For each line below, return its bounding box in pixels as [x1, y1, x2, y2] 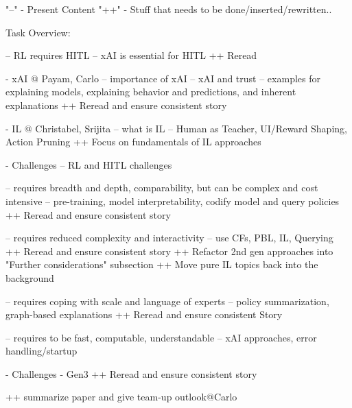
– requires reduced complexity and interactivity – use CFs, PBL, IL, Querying [5, 230, 333, 245]
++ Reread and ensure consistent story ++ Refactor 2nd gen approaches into [5, 243, 333, 258]
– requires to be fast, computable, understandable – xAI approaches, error [5, 330, 317, 344]
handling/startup [5, 344, 78, 358]
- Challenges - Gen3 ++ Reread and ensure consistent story [5, 366, 257, 381]
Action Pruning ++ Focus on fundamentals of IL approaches [5, 134, 261, 149]
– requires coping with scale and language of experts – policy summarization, [5, 293, 329, 308]
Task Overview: [5, 25, 71, 39]
